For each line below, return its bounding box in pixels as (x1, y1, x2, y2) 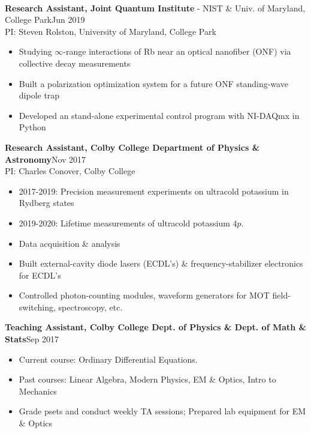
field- (272, 289, 291, 301)
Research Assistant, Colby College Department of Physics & (5, 141, 260, 153)
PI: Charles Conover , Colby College (5, 165, 135, 177)
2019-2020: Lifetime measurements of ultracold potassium (19, 216, 230, 229)
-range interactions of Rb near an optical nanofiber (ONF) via (63, 45, 291, 58)
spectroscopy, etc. (58, 300, 123, 313)
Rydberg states (19, 196, 74, 209)
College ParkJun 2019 (5, 13, 85, 26)
